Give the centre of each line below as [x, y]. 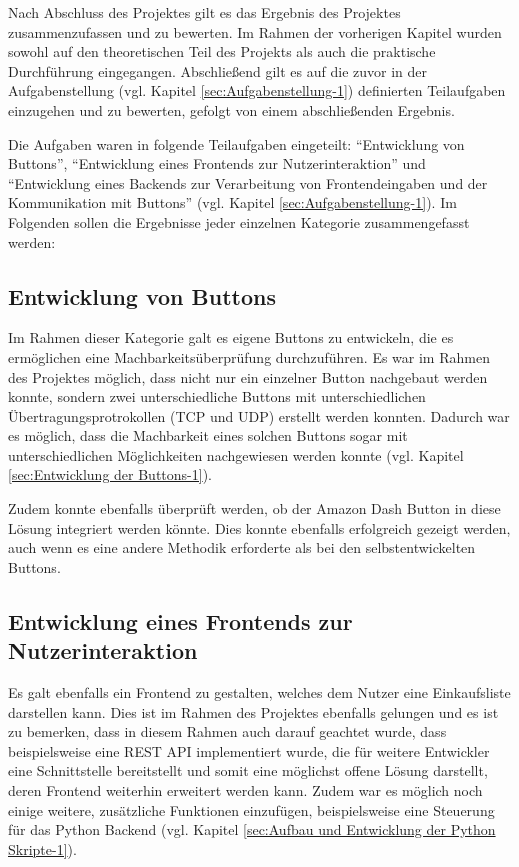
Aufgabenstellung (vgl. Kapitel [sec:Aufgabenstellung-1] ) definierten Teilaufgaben [257, 90]
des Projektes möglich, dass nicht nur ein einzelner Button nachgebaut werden [248, 376]
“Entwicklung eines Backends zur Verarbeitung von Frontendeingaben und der [248, 182]
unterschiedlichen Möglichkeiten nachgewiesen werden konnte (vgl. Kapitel [236, 454]
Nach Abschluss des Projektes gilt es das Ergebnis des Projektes [204, 12]
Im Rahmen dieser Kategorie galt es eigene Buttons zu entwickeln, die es [231, 337]
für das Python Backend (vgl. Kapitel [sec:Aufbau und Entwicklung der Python [252, 829]
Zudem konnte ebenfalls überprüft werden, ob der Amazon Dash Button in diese [254, 508]
